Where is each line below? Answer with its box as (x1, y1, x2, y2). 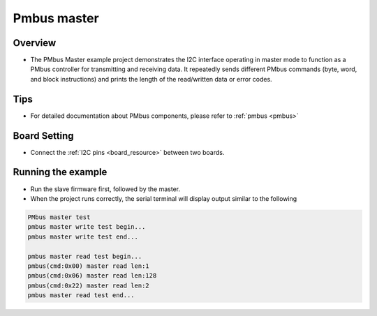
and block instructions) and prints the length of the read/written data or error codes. (30, 75, 272, 83)
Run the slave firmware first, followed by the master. (30, 185, 181, 193)
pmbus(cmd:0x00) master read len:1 (27, 262, 149, 270)
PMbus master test (27, 213, 91, 221)
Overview (13, 37, 57, 49)
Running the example (13, 166, 108, 178)
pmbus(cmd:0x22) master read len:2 (27, 281, 149, 289)
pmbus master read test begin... (27, 252, 142, 260)
